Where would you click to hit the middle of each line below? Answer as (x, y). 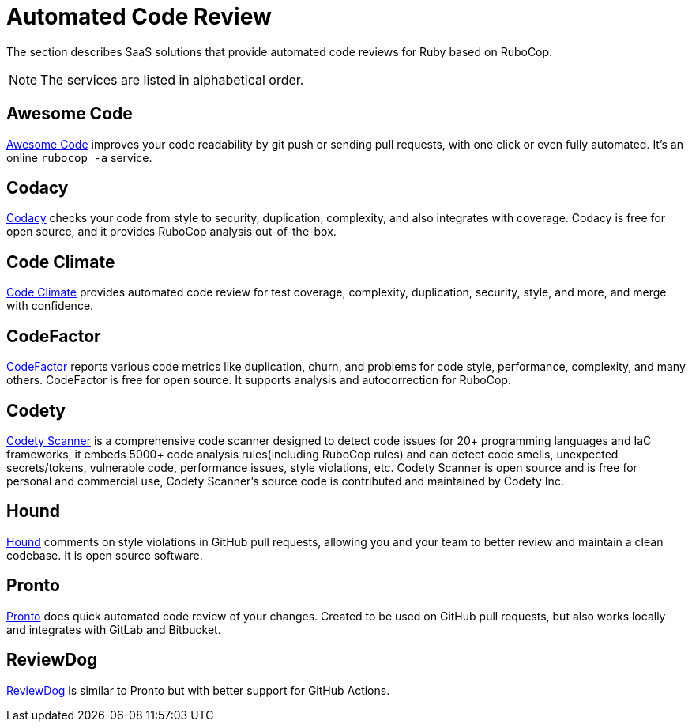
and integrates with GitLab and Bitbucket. (114, 629)
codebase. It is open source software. (105, 555)
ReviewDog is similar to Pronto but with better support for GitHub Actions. (198, 690)
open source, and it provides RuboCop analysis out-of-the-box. (171, 232)
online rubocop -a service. (79, 157)
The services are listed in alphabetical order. (172, 79)
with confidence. (50, 306)
